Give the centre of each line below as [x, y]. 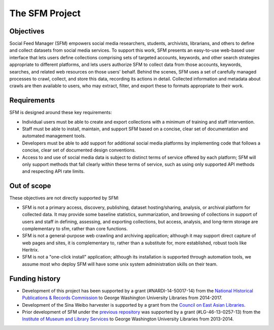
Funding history [35, 279]
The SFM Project [45, 13]
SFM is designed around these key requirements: [61, 113]
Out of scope [30, 186]
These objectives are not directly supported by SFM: [64, 198]
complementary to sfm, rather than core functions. [75, 229]
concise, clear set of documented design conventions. [79, 150]
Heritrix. [30, 250]
